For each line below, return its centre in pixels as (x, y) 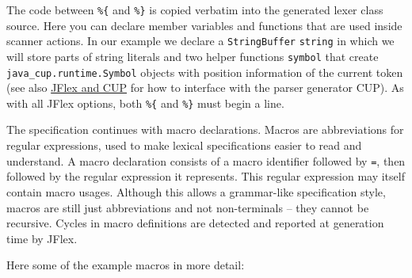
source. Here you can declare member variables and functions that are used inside (204, 25)
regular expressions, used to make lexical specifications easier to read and (184, 145)
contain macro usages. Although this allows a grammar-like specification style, (196, 191)
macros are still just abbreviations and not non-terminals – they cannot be (188, 207)
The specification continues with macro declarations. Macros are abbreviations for (205, 129)
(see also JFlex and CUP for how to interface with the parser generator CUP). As (205, 88)
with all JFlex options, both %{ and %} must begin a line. (145, 103)
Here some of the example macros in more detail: (126, 265)
